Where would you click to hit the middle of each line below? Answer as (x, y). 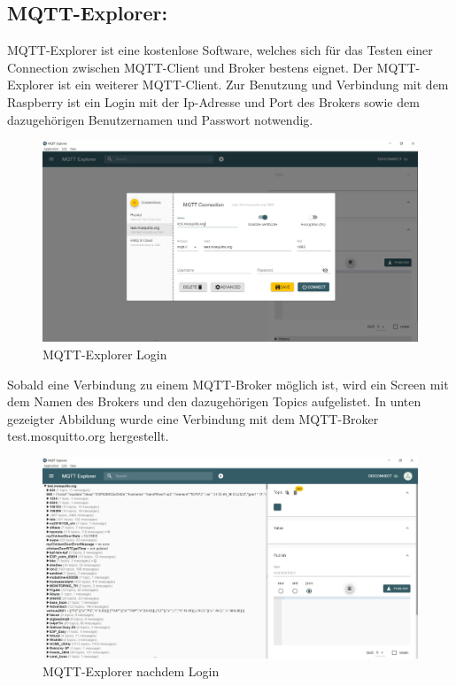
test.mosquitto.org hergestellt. (88, 436)
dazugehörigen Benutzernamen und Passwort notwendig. (160, 119)
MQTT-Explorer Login (105, 355)
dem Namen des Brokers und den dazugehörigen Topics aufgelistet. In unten (214, 401)
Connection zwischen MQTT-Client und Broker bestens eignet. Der (190, 67)
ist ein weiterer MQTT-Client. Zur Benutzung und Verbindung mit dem (253, 85)
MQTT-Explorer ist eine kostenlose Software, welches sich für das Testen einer (220, 50)
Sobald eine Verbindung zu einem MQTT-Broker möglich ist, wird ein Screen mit (228, 384)
